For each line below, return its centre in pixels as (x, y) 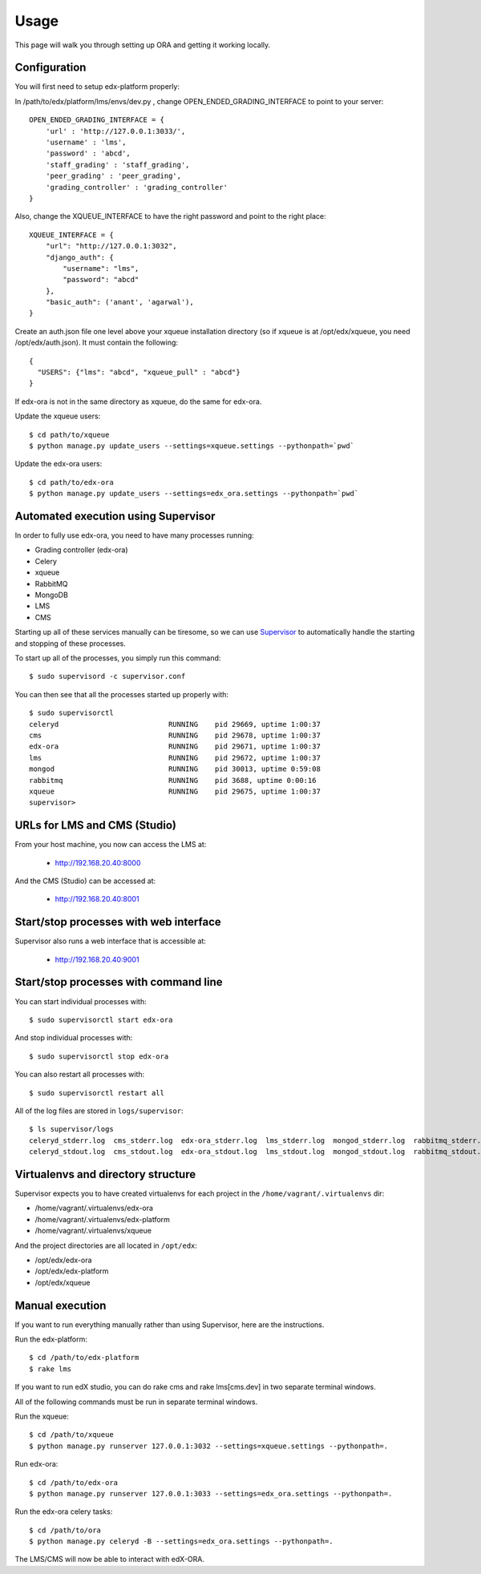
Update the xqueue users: (58, 416)
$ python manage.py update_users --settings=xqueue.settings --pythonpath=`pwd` (192, 446)
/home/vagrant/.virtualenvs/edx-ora (94, 1208)
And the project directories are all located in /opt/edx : (106, 1245)
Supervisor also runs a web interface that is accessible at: (110, 941)
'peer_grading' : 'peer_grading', (113, 176)
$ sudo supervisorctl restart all (97, 1093)
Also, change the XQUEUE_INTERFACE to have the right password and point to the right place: (170, 216)
